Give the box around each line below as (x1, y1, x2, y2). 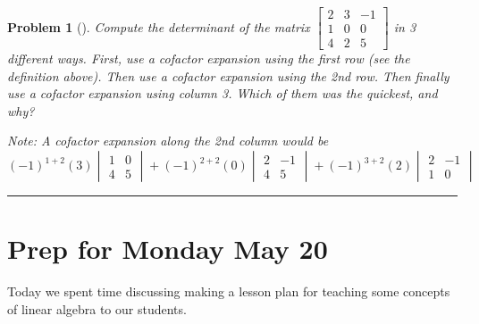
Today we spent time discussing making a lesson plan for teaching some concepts (7, 282, 450, 301)
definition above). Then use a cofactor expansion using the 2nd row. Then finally (7, 66, 450, 85)
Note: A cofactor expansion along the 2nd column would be (7, 131, 329, 150)
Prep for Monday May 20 (7, 230, 328, 267)
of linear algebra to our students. (7, 299, 187, 318)
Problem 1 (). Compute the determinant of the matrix (7, 17, 310, 36)
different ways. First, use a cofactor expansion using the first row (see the (7, 49, 410, 68)
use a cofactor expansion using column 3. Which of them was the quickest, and (7, 84, 438, 103)
